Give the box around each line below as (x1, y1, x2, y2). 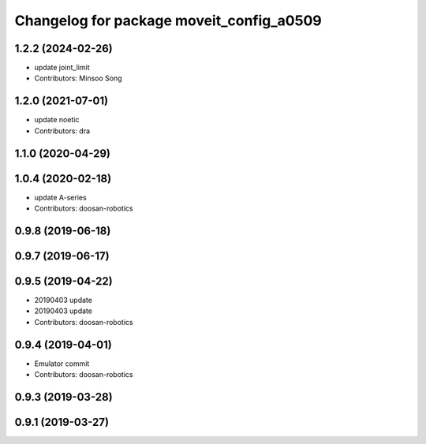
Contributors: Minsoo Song (34, 73, 122, 83)
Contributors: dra (34, 126, 91, 136)
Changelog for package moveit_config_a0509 (14, 12, 323, 29)
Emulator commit (34, 359, 90, 368)
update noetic (34, 115, 80, 125)
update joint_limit (34, 63, 90, 73)
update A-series (34, 192, 87, 202)
